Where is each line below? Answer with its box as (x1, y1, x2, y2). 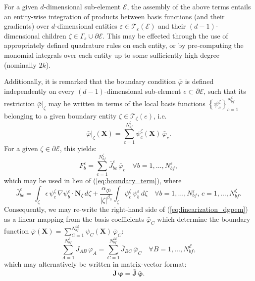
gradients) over (4, 21, 50, 31)
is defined (185, 76, 214, 86)
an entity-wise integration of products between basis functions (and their (4, 11, 225, 21)
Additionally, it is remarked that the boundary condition (4, 76, 176, 86)
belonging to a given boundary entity (4, 111, 117, 120)
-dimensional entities (55, 21, 117, 31)
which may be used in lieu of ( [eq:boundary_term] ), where (4, 175, 182, 186)
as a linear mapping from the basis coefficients (4, 213, 145, 224)
